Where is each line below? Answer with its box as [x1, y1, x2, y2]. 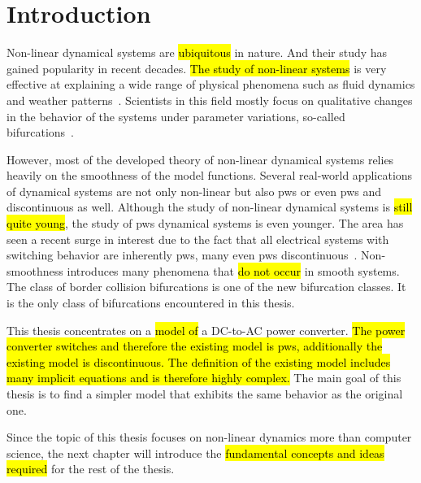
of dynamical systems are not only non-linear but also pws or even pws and [7, 182, 382, 199]
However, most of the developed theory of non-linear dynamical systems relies [7, 150, 394, 168]
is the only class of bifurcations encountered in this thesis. [7, 294, 295, 311]
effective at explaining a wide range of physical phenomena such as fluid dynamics [7, 76, 415, 93]
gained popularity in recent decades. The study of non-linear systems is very [7, 59, 387, 76]
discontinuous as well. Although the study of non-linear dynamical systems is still [7, 198, 413, 215]
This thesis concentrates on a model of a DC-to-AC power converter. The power [7, 321, 406, 338]
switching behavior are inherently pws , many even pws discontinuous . [7, 246, 358, 263]
